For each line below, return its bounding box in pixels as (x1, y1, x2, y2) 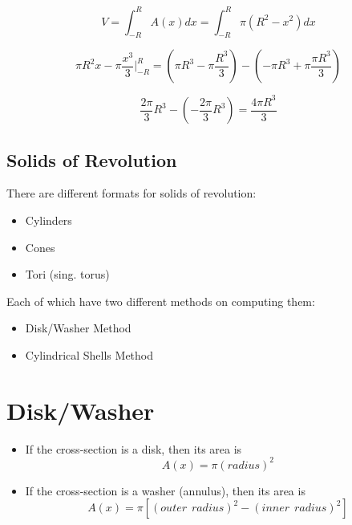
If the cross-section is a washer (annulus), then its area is (25, 482, 305, 499)
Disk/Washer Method (25, 319, 131, 336)
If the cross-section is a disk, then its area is (25, 440, 242, 457)
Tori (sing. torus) (25, 266, 110, 283)
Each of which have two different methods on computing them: (6, 292, 315, 309)
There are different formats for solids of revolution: (6, 185, 257, 201)
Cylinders (25, 212, 72, 229)
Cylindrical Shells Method (25, 347, 154, 364)
